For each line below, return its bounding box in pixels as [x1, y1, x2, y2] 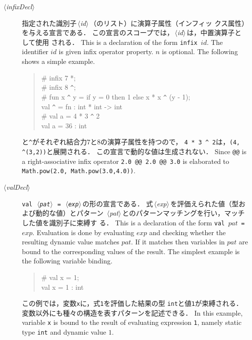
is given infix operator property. [58, 46, 154, 57]
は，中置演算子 [187, 27, 235, 38]
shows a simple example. [22, 56, 95, 66]
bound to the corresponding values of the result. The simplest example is [22, 246, 240, 256]
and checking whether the [149, 227, 226, 237]
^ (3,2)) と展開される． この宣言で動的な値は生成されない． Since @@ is [22, 146, 247, 157]
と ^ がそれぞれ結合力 [22, 137, 87, 147]
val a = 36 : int [41, 120, 87, 130]
